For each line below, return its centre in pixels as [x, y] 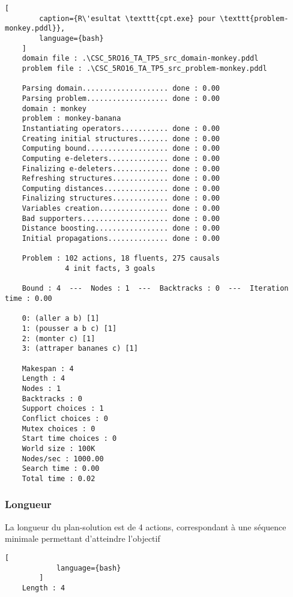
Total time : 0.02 [59, 478]
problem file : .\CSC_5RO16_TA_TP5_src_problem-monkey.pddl [144, 68]
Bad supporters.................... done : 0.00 [121, 218]
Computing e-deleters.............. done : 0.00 [121, 158]
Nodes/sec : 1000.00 [63, 459]
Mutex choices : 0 [59, 429]
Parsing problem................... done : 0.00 [121, 98]
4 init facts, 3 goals [110, 269]
